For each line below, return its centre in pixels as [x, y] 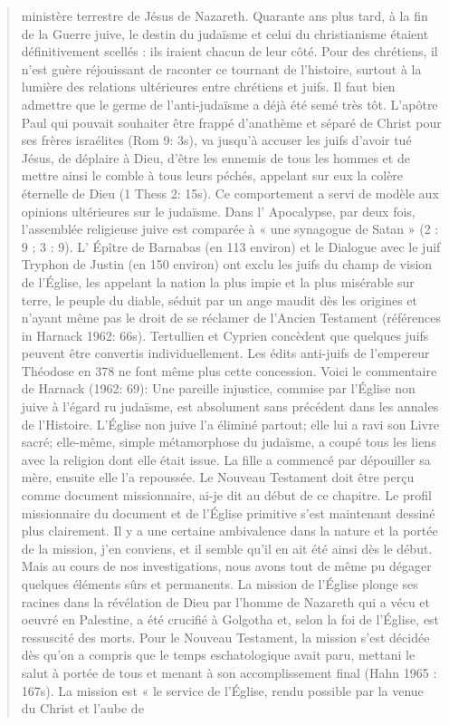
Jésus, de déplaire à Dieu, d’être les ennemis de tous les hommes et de [215, 157]
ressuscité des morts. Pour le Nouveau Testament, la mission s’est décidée [225, 637]
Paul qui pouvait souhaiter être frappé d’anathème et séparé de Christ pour [231, 122]
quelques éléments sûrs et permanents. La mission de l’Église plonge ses [220, 584]
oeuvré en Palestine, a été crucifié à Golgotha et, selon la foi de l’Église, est [230, 619]
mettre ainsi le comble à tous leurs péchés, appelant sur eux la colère [212, 175]
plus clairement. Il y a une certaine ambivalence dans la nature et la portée [229, 531]
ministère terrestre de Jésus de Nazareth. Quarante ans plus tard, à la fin [224, 15]
